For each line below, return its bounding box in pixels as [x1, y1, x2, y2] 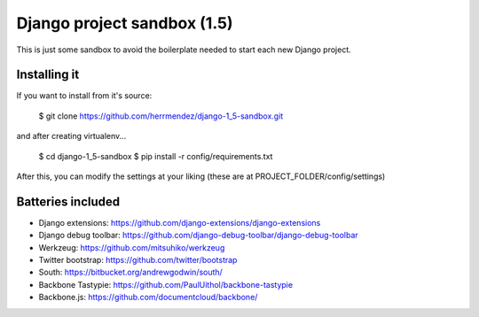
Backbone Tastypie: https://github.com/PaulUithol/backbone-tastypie [38, 279, 293, 290]
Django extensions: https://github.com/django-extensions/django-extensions [38, 217, 321, 228]
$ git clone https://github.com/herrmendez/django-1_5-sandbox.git [38, 111, 284, 121]
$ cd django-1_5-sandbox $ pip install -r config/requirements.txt [38, 151, 273, 161]
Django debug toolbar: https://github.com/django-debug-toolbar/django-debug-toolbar [38, 230, 358, 241]
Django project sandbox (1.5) [16, 13, 234, 33]
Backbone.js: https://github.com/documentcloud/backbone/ [38, 292, 258, 303]
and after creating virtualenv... [16, 131, 127, 142]
